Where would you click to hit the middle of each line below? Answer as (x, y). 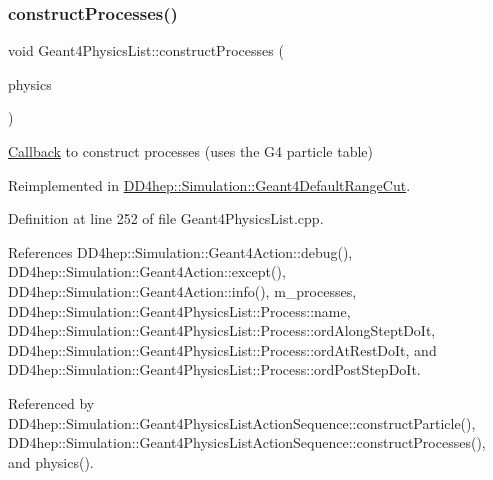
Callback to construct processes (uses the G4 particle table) (191, 151)
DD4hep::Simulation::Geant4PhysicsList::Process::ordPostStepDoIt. (214, 369)
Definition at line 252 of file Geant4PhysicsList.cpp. (166, 218)
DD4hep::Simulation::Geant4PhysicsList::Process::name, (179, 310)
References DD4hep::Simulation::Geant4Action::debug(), (180, 251)
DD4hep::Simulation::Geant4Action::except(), (147, 271)
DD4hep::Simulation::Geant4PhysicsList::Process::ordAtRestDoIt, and (222, 349)
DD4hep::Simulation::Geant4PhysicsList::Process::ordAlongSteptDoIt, (222, 330)
